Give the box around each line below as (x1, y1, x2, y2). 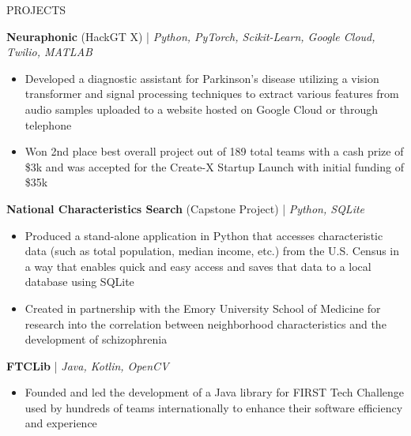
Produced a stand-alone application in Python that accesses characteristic (25, 227, 383, 243)
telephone (25, 116, 72, 133)
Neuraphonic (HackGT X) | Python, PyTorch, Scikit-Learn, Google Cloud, (6, 28, 375, 44)
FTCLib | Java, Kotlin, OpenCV (6, 357, 169, 374)
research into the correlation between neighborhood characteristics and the (25, 315, 386, 332)
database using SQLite (25, 273, 134, 290)
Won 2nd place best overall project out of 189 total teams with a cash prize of (25, 143, 404, 160)
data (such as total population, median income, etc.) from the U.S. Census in (25, 242, 400, 259)
